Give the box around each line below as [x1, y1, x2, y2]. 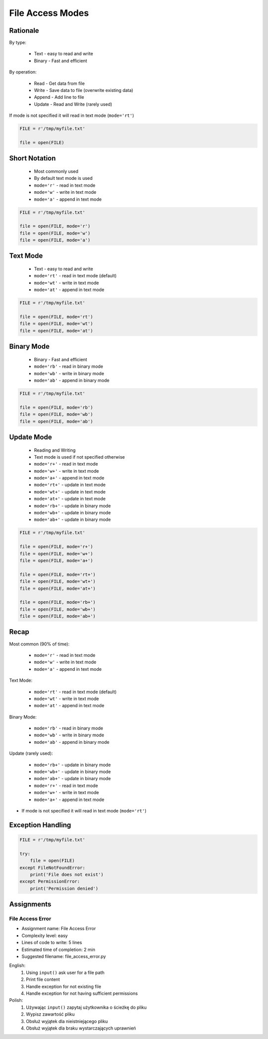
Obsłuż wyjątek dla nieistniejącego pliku [26, 1018, 108, 1024]
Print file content [26, 976, 60, 982]
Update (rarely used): [9, 750, 53, 756]
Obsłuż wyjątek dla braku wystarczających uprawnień [26, 1025, 136, 1031]
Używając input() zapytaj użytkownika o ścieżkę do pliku [26, 1004, 147, 1010]
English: [9, 962, 26, 968]
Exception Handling [9, 820, 71, 829]
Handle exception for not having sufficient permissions [26, 990, 138, 996]
